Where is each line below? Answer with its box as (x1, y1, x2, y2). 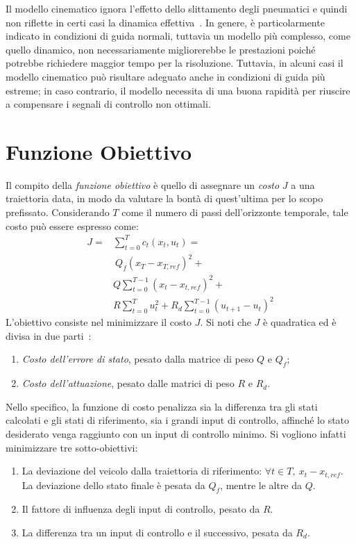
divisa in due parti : (6, 328, 92, 343)
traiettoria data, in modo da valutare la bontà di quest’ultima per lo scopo (6, 191, 323, 206)
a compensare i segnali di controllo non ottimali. (6, 97, 211, 111)
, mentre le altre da (220, 477, 303, 492)
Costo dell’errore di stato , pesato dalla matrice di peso (22, 352, 254, 366)
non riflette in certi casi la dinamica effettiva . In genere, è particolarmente (6, 15, 325, 29)
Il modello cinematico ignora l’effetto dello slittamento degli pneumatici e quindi (6, 1, 348, 15)
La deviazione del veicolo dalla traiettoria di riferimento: (22, 463, 262, 478)
